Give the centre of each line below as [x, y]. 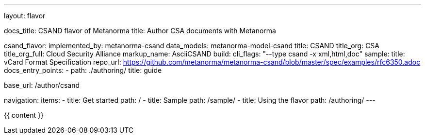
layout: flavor [25, 16]
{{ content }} [24, 115]
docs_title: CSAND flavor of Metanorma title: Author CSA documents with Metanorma [140, 31]
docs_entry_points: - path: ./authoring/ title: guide [83, 70]
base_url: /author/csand [42, 85]
